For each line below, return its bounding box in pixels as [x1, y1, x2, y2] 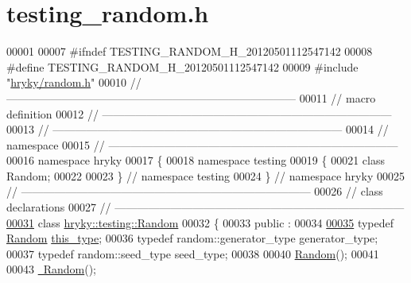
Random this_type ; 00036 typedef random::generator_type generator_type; [6, 230, 378, 246]
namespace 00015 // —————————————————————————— [6, 136, 398, 153]
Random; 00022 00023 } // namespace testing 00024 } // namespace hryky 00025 [6, 167, 405, 184]
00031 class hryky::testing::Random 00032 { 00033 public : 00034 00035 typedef [6, 214, 394, 231]
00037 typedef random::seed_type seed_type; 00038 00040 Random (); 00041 [6, 245, 379, 262]
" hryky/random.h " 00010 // [6, 74, 142, 91]
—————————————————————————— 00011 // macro [6, 89, 376, 106]
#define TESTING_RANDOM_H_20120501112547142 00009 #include [6, 58, 359, 75]
